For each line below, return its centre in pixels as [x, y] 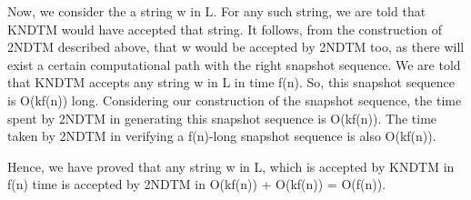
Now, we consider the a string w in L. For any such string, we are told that [217, 11]
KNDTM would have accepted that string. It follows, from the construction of [225, 29]
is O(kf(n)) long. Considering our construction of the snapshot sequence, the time [235, 100]
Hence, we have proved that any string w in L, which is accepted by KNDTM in [231, 166]
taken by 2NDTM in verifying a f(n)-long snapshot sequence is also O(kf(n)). [222, 136]
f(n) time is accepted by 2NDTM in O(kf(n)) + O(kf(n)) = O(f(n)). [197, 184]
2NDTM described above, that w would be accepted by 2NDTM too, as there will [236, 47]
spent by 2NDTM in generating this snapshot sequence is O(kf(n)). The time [222, 118]
